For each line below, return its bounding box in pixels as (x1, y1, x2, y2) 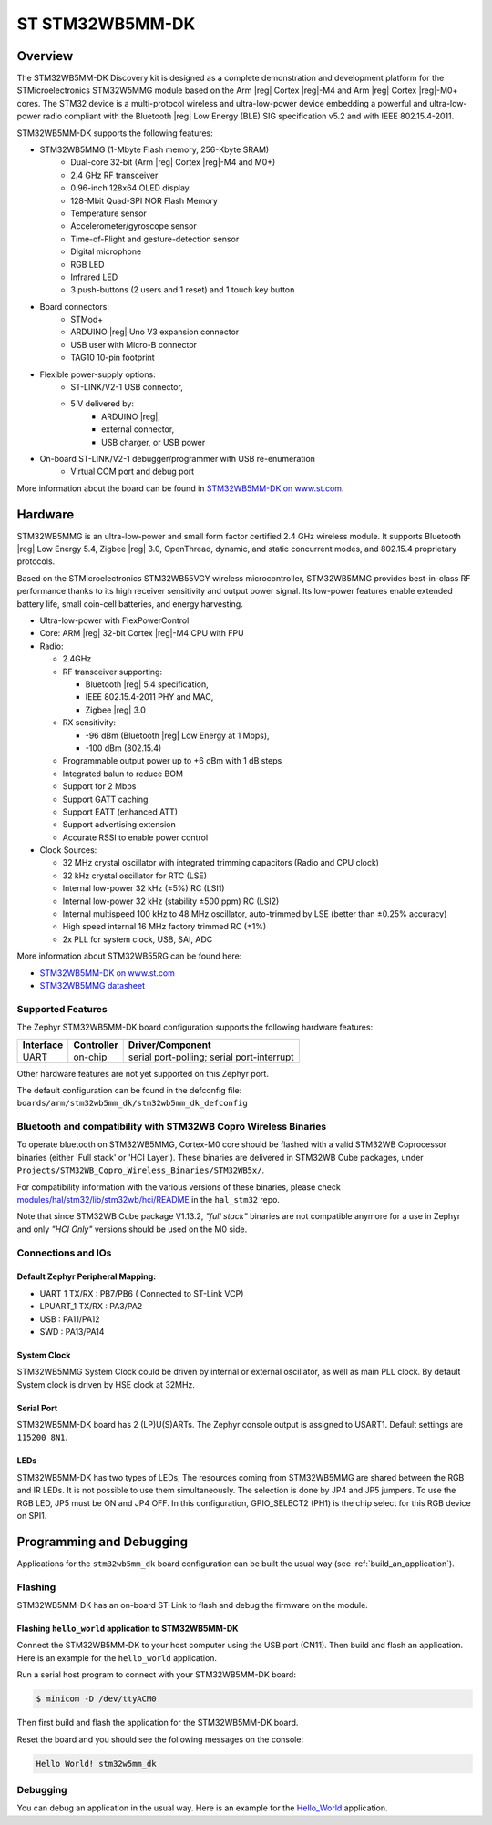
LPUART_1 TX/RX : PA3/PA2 (39, 1301, 143, 1312)
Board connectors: (39, 301, 109, 312)
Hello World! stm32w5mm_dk (36, 1758, 157, 1769)
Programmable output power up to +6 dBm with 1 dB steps (62, 755, 282, 766)
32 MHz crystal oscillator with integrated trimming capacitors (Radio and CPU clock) (62, 857, 380, 868)
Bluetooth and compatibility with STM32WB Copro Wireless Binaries (16, 1121, 327, 1133)
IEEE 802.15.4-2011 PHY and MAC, (85, 692, 214, 702)
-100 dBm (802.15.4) (85, 743, 162, 754)
